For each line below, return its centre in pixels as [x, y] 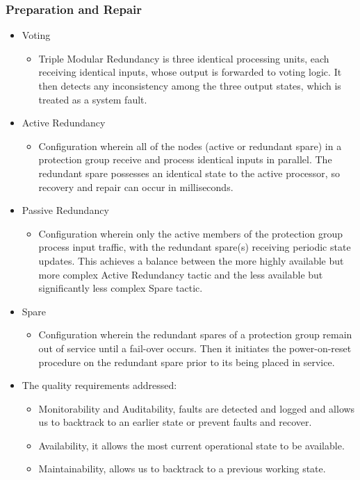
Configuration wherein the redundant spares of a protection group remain [195, 334]
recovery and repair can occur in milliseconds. [136, 187]
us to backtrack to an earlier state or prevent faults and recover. [175, 422]
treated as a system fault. [93, 99]
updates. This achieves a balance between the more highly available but [191, 260]
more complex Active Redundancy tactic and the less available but [181, 274]
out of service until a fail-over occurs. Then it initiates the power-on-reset [195, 348]
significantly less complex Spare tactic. [121, 288]
